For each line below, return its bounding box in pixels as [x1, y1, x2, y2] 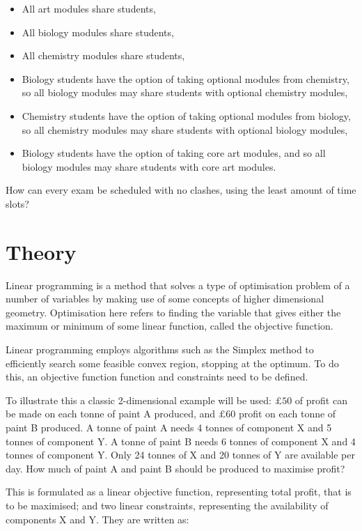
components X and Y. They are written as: [6, 511, 189, 526]
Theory [6, 237, 77, 265]
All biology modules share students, [22, 24, 174, 39]
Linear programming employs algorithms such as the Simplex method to [6, 342, 314, 357]
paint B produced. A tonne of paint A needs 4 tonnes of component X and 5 [6, 420, 332, 434]
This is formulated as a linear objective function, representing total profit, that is [6, 484, 352, 499]
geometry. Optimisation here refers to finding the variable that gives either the [6, 305, 341, 319]
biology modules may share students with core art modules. [22, 159, 276, 174]
